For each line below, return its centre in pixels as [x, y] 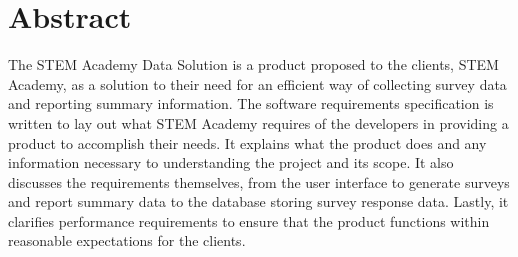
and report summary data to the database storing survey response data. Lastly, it [258, 201]
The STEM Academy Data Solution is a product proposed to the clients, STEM [253, 64]
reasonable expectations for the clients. [127, 240]
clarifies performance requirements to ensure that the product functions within [249, 220]
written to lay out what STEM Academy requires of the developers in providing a [258, 122]
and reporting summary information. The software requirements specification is [251, 103]
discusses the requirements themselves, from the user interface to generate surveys [259, 181]
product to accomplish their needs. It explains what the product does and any [247, 142]
